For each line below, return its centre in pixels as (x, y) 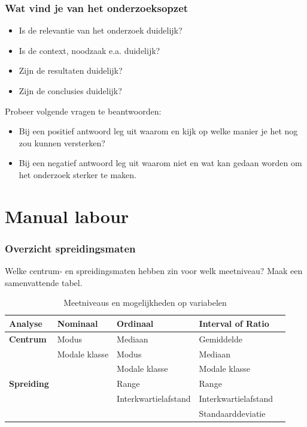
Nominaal (77, 323)
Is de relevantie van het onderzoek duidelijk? (101, 30)
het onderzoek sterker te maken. (77, 174)
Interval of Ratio (234, 323)
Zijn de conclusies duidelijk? (70, 91)
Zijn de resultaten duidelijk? (71, 70)
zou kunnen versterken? (62, 142)
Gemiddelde (221, 339)
